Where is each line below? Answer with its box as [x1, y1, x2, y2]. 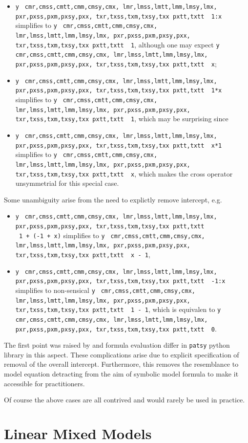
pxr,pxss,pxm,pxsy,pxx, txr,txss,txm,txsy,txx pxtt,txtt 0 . [15, 323, 217, 333]
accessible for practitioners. [4, 378, 85, 388]
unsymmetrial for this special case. [15, 178, 119, 188]
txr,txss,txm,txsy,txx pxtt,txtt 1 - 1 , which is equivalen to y [15, 304, 221, 314]
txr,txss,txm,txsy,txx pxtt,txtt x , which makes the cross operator [15, 168, 233, 178]
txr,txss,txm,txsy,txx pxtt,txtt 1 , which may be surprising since [15, 113, 228, 124]
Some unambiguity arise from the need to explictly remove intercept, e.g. [4, 194, 222, 204]
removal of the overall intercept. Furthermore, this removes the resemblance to [4, 359, 239, 369]
